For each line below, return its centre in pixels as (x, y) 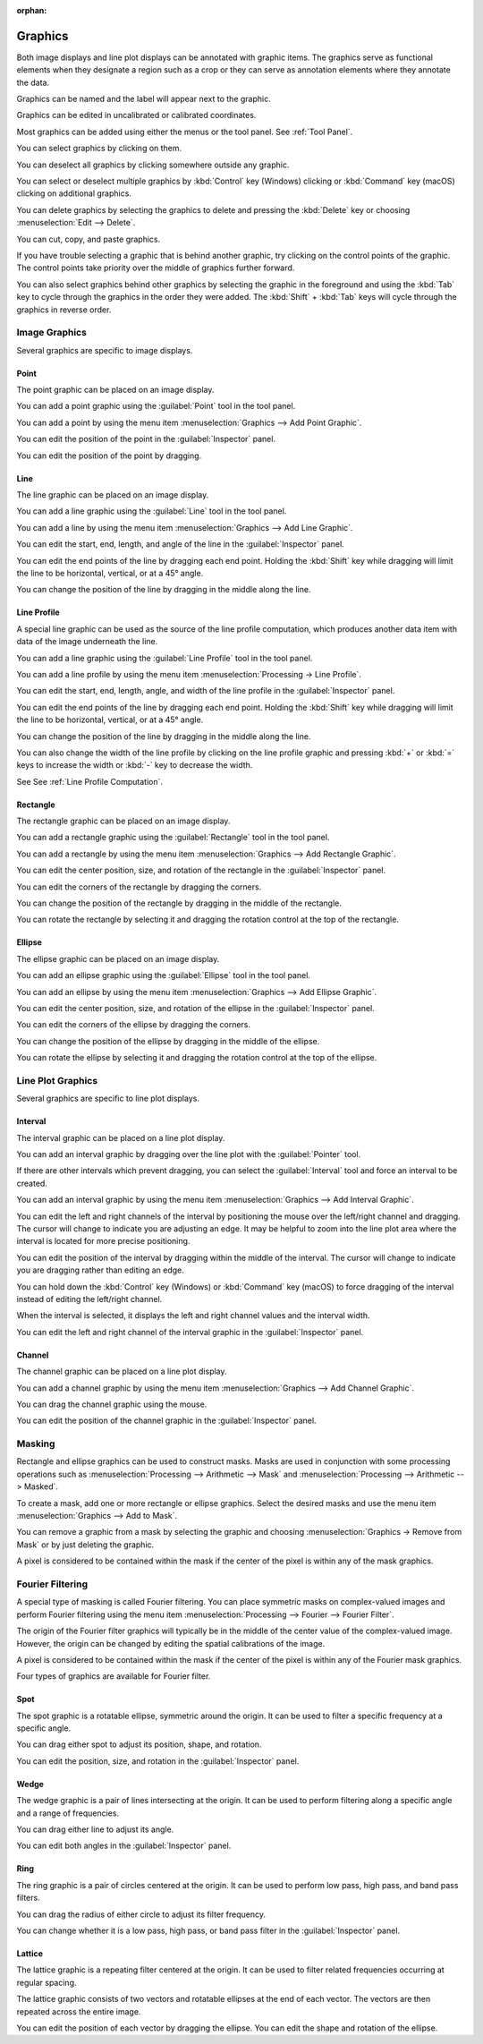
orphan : (32, 10)
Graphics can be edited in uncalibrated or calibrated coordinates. (136, 115)
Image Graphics (51, 333)
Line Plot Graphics (57, 1080)
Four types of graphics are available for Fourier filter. (114, 1676)
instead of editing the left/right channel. (89, 1299)
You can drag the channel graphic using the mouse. (112, 1404)
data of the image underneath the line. (87, 642)
